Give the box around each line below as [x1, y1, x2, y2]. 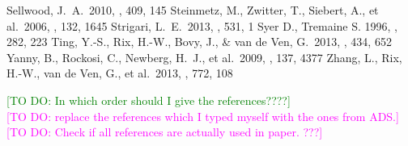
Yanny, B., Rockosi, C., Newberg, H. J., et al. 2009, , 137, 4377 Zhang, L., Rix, [6, 48, 402, 65]
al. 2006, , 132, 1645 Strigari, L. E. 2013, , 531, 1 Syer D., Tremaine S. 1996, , [6, 17, 397, 34]
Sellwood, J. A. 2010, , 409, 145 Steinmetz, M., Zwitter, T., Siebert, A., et [6, 2, 379, 18]
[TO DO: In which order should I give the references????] [6, 91, 291, 108]
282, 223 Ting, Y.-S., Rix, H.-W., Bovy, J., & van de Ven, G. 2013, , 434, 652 [6, 33, 392, 50]
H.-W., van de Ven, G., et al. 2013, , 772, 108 [6, 65, 233, 81]
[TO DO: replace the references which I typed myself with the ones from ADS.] [6, 107, 399, 124]
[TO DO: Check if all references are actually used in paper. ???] [6, 123, 323, 140]
